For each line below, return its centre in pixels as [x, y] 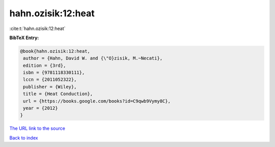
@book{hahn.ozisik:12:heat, [55, 51]
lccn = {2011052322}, [50, 80]
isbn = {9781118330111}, [54, 73]
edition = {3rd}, [45, 65]
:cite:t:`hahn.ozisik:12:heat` [37, 28]
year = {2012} [40, 108]
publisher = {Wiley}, [50, 87]
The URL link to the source [37, 128]
